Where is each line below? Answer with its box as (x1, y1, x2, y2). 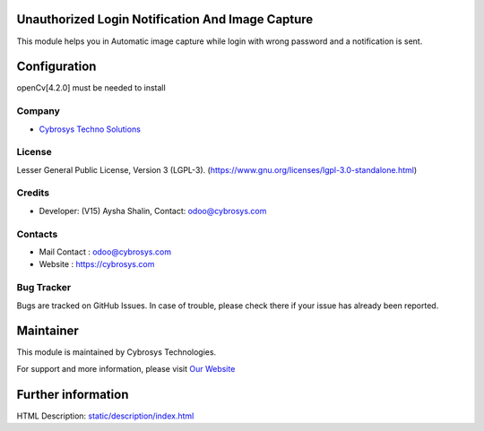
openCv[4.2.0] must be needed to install (16, 82, 166, 93)
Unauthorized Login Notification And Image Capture (16, 12, 314, 27)
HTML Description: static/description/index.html (16, 410, 194, 421)
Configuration (16, 59, 97, 74)
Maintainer (16, 323, 80, 339)
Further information (16, 386, 129, 402)
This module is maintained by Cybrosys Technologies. (16, 347, 217, 358)
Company (16, 105, 60, 117)
